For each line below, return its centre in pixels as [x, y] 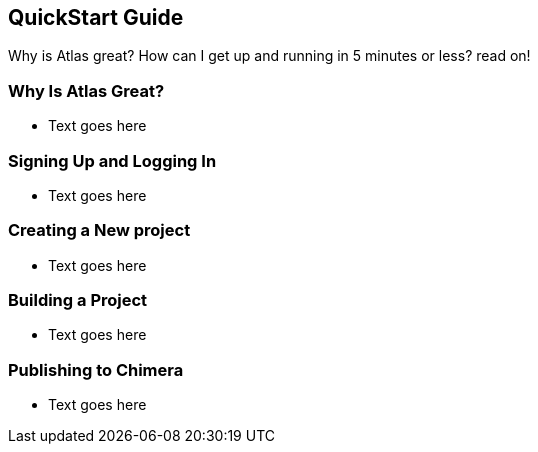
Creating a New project [99, 230]
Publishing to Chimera [96, 369]
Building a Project [78, 300]
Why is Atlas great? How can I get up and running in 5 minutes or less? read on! [269, 56]
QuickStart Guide [96, 17]
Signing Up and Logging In [112, 160]
